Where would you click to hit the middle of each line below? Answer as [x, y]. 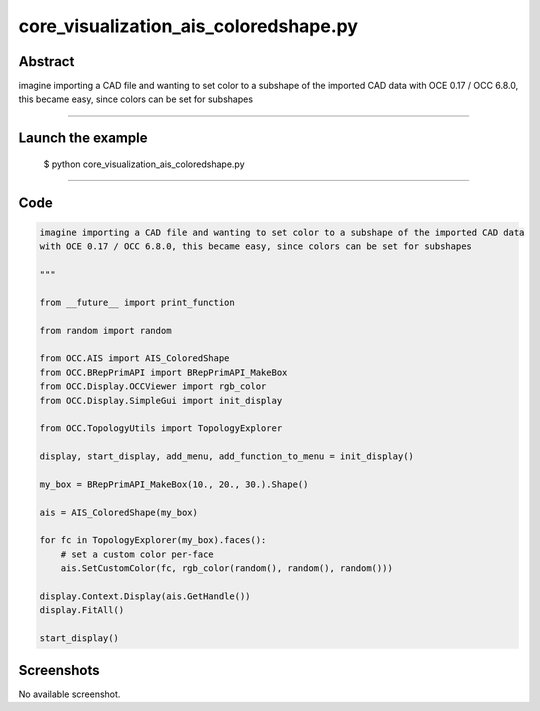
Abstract [46, 61]
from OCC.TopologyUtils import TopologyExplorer [161, 428]
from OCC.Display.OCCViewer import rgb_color [153, 386]
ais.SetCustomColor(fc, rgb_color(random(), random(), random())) [227, 568]
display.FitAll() [82, 610]
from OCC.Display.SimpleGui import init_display [161, 400]
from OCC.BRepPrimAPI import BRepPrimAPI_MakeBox [163, 372]
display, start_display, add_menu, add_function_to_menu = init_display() [227, 456]
